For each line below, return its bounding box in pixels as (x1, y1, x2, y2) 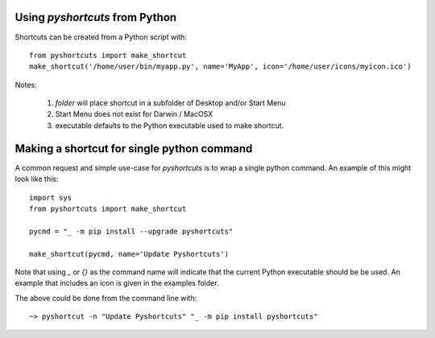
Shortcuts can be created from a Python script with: (14, 32, 187, 42)
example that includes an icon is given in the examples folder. (14, 278, 219, 288)
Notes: (14, 80, 37, 89)
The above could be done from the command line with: (14, 293, 197, 303)
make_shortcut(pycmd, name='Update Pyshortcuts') (29, 249, 230, 258)
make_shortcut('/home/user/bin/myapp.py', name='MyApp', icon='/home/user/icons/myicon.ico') (29, 62, 412, 72)
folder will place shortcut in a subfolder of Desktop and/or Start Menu (55, 98, 286, 108)
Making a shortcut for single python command (14, 142, 253, 155)
